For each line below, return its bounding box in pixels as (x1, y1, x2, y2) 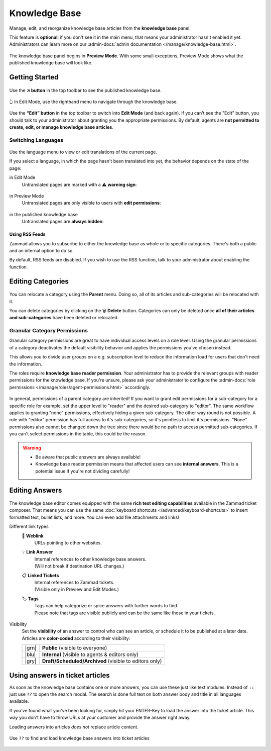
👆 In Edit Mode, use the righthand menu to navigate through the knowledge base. (9, 99, 178, 105)
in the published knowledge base (9, 211, 78, 217)
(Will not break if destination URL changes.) (34, 563, 124, 569)
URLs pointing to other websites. (34, 540, 102, 546)
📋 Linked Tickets (22, 572, 59, 578)
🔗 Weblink (22, 533, 44, 539)
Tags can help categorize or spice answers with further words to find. (34, 603, 179, 609)
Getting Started (9, 73, 59, 81)
